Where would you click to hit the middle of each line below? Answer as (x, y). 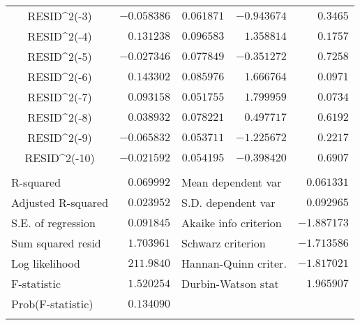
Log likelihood (46, 263)
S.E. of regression (53, 223)
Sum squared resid (56, 243)
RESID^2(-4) (60, 36)
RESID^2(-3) (60, 16)
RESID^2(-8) (60, 117)
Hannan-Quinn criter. (234, 263)
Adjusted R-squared (60, 202)
